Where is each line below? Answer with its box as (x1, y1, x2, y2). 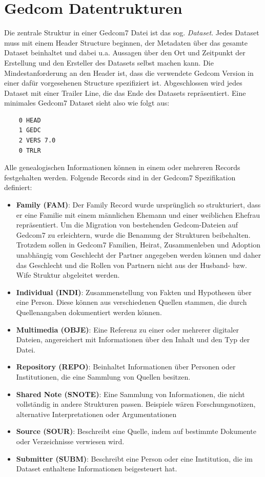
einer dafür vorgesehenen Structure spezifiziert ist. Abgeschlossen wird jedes (4, 77, 242, 88)
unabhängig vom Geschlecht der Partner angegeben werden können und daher (16, 250, 261, 260)
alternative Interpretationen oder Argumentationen (16, 408, 177, 419)
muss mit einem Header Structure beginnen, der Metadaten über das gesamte (4, 37, 248, 48)
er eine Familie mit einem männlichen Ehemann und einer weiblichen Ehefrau (16, 209, 260, 220)
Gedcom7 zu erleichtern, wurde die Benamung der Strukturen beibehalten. (16, 229, 251, 240)
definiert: (4, 182, 32, 193)
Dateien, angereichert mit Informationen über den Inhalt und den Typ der (16, 334, 250, 345)
